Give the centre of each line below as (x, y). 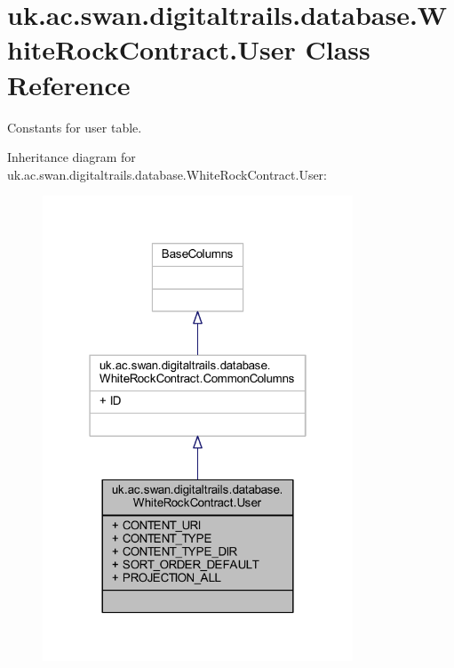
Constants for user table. (75, 127)
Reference (69, 84)
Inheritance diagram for (72, 157)
